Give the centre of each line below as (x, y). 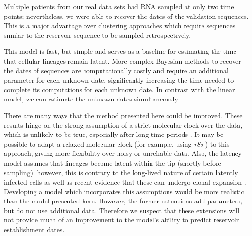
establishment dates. (34, 229)
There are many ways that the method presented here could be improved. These (123, 115)
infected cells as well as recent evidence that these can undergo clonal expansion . (125, 182)
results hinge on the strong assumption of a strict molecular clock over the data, (123, 125)
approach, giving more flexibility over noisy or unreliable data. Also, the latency (123, 153)
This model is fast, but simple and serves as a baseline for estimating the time (120, 51)
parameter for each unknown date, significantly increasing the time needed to (119, 80)
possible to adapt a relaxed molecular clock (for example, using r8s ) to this (117, 143)
